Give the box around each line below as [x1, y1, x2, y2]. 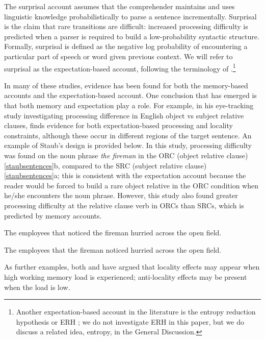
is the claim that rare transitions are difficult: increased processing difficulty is [4, 21, 248, 32]
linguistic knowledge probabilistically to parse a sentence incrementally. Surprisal [4, 11, 257, 21]
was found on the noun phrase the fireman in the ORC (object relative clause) [4, 150, 248, 160]
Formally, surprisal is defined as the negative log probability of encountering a [4, 41, 248, 52]
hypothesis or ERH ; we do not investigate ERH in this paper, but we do [16, 316, 245, 327]
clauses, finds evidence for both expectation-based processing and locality [4, 120, 233, 131]
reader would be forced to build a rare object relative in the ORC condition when [4, 180, 258, 190]
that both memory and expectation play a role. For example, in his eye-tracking [4, 100, 254, 110]
